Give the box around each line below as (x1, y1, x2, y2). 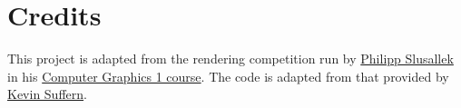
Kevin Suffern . (7, 84, 87, 103)
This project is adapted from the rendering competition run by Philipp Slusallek (7, 49, 454, 68)
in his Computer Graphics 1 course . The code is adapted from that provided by (7, 66, 449, 85)
